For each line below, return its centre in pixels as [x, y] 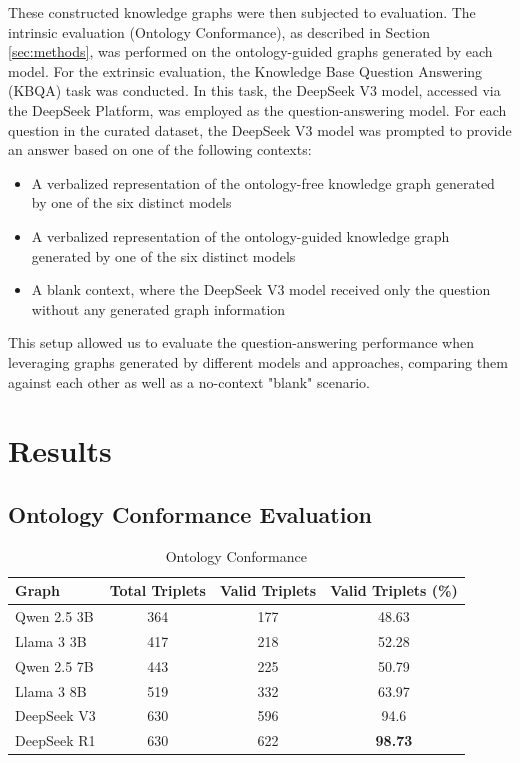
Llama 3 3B [51, 640]
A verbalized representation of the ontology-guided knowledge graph [240, 235]
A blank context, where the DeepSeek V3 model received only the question [261, 289]
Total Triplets [157, 590]
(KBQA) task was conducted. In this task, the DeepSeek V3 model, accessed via [254, 90]
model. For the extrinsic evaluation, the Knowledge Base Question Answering [245, 70]
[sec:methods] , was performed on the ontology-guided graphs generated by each [250, 51]
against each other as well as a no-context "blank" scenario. [189, 381]
